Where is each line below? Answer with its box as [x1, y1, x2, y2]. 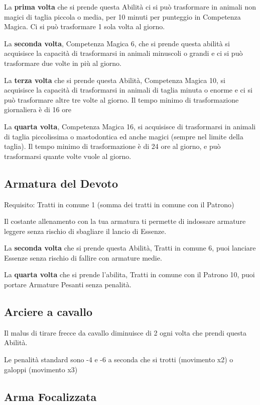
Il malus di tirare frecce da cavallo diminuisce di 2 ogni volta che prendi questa [4, 327, 246, 338]
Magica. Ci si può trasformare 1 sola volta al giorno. [4, 21, 165, 32]
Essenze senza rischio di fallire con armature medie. [4, 252, 162, 263]
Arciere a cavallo [4, 304, 92, 319]
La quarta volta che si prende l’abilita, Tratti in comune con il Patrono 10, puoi [4, 269, 255, 280]
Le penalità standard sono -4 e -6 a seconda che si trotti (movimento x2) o [4, 354, 233, 365]
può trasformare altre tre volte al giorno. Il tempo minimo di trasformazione [4, 94, 239, 105]
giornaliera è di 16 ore [4, 104, 71, 115]
